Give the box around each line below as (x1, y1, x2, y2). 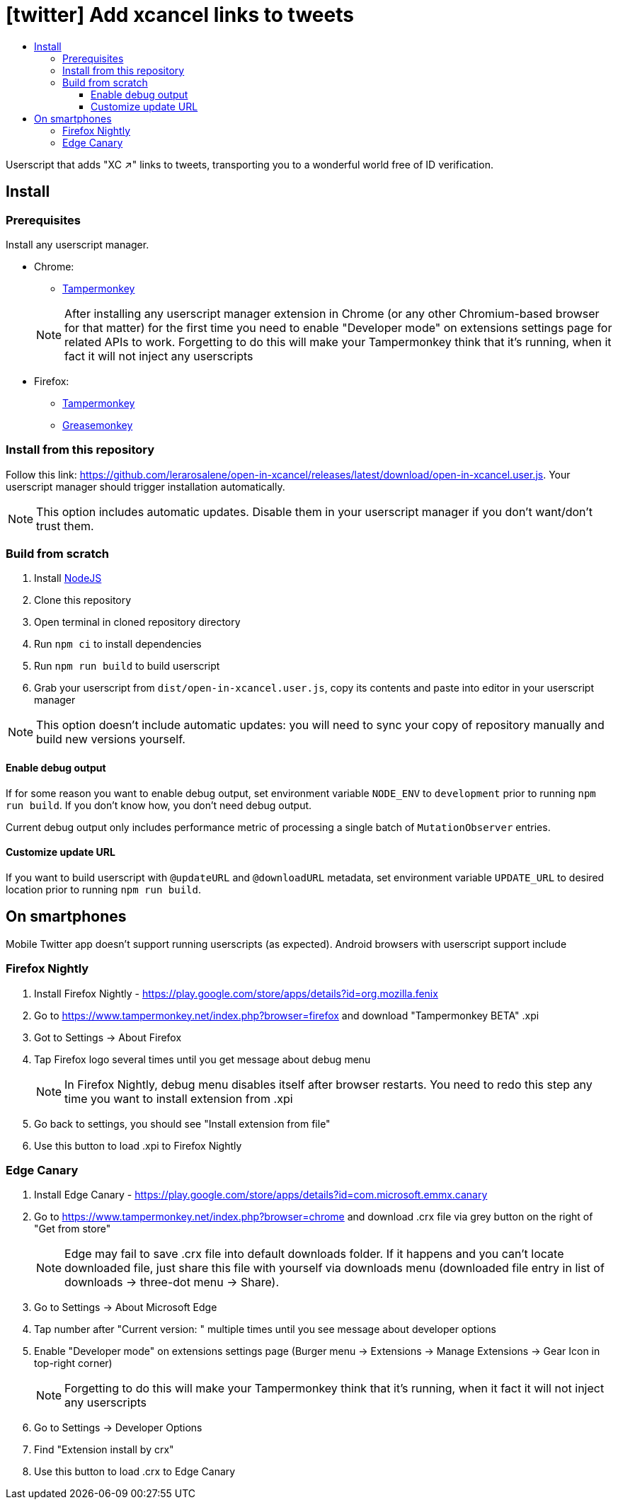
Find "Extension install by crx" (34, 1443, 174, 1456)
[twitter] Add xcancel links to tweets (6, 3, 354, 27)
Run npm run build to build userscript (34, 660, 220, 673)
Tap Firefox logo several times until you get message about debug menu (34, 1053, 371, 1065)
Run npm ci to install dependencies (34, 638, 202, 651)
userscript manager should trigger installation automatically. (6, 480, 285, 493)
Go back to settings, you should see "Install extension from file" (34, 1117, 331, 1130)
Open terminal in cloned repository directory (34, 616, 241, 629)
